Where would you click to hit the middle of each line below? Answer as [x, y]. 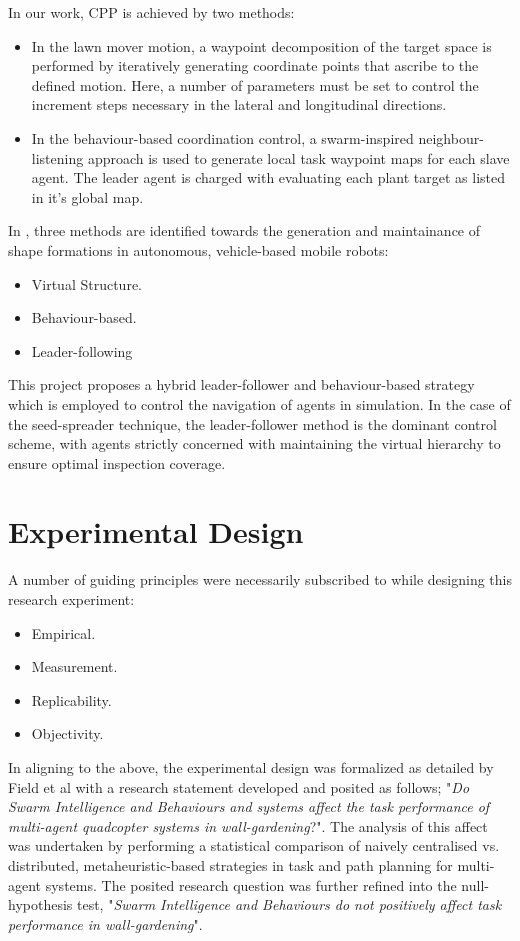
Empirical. [63, 632]
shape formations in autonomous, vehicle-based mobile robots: [198, 249]
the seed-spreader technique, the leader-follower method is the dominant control [252, 423]
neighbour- [451, 137]
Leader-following [82, 350]
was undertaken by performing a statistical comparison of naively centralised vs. [254, 845]
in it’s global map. [87, 196]
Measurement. [74, 666]
